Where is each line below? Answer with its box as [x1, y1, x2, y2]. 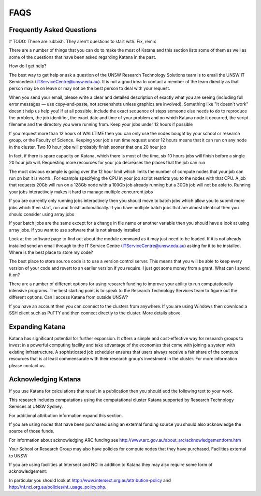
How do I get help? [9, 63, 47, 69]
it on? [9, 272, 20, 278]
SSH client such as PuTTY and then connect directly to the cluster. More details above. [9, 310, 182, 316]
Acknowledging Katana [9, 375, 81, 384]
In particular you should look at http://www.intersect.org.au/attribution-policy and [9, 477, 171, 483]
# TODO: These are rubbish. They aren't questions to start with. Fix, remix [9, 39, 157, 45]
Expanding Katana [9, 323, 66, 331]
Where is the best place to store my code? [9, 249, 93, 255]
